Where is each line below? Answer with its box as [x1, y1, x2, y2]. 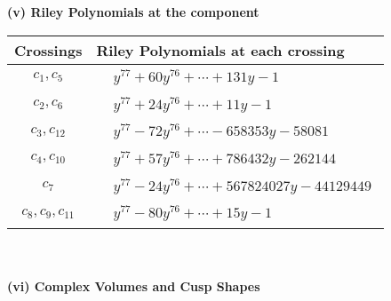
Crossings [14, 39, 83, 60]
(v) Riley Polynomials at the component [7, 3, 259, 20]
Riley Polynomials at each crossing [96, 39, 345, 60]
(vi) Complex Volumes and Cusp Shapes [7, 276, 260, 295]
